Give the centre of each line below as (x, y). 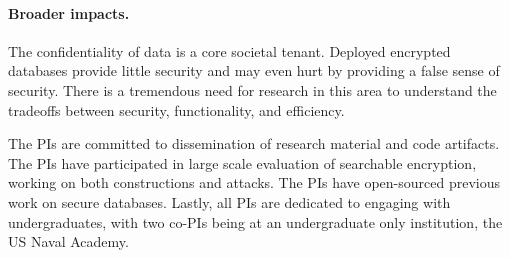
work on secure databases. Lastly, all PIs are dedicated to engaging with (229, 201)
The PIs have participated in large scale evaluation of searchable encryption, (242, 162)
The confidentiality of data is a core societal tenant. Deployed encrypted (229, 50)
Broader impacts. (69, 12)
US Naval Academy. (68, 241)
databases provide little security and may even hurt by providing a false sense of (254, 70)
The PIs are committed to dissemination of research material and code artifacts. (254, 143)
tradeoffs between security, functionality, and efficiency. (176, 109)
